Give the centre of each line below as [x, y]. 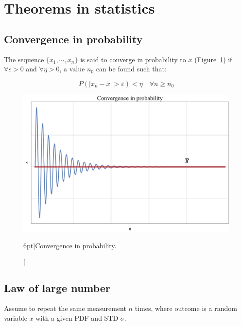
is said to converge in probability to [133, 59]
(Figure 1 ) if [213, 59]
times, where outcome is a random [186, 308]
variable [16, 317]
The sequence [24, 59]
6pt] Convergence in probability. [70, 245]
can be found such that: [131, 69]
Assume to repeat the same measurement [65, 308]
